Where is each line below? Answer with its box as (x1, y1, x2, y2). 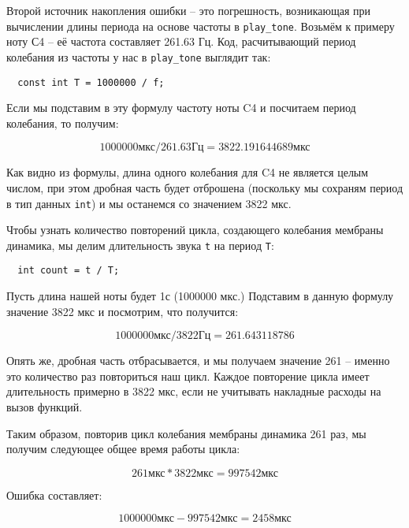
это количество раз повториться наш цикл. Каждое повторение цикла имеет (6, 367, 370, 384)
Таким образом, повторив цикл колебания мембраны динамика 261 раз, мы (6, 425, 366, 441)
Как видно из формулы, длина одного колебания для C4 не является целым (6, 164, 369, 180)
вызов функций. (6, 399, 83, 415)
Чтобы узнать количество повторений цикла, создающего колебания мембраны (6, 221, 384, 238)
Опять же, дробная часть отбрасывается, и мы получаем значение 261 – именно (6, 352, 390, 369)
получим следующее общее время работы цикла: (6, 441, 240, 457)
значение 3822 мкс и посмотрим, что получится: (6, 303, 239, 319)
